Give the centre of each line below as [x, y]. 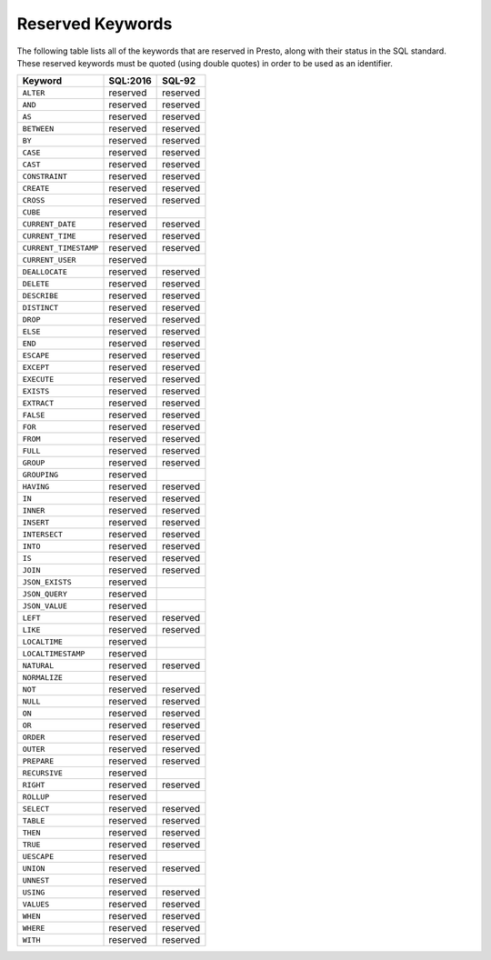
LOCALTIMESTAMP [54, 653]
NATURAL [38, 665]
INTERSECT [43, 534]
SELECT [36, 809]
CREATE [36, 188]
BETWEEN [38, 129]
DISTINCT [40, 308]
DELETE [36, 283]
